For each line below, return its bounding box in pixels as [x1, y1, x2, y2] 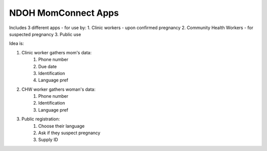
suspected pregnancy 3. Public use [9, 31, 81, 37]
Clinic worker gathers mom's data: [21, 49, 91, 55]
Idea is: [9, 40, 24, 46]
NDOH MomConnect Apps [9, 7, 119, 18]
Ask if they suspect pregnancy [38, 130, 101, 136]
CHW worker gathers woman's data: [21, 86, 96, 92]
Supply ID [38, 137, 58, 143]
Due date [38, 63, 57, 69]
